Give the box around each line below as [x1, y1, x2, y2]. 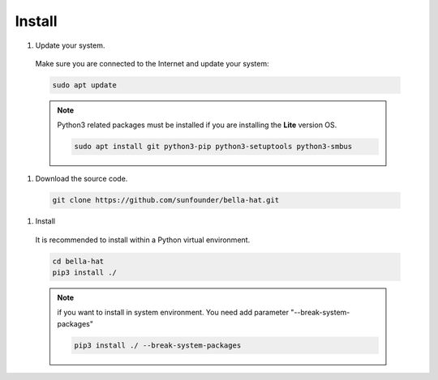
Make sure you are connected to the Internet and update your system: [35, 58, 269, 68]
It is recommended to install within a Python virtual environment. [35, 235, 251, 245]
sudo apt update [52, 80, 118, 89]
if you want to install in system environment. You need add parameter [57, 308, 290, 318]
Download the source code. [35, 174, 128, 184]
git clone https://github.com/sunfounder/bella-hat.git [52, 195, 280, 205]
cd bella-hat [52, 256, 105, 266]
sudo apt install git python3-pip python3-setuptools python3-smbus [74, 142, 353, 152]
